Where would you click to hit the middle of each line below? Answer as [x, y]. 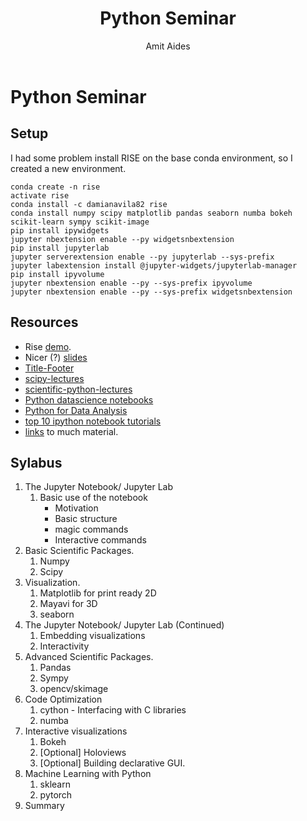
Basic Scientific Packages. [79, 551]
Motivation [76, 508]
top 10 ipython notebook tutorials [93, 421]
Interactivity [64, 646]
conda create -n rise [55, 187]
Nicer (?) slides [56, 357]
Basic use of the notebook [93, 498]
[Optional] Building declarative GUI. [112, 763]
